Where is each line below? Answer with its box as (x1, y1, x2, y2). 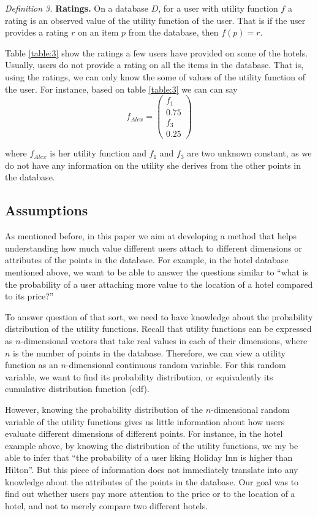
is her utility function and (50, 147, 146, 160)
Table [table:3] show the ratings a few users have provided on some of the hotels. (5, 46, 308, 59)
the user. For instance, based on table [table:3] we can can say (5, 82, 238, 95)
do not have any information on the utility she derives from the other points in (5, 158, 301, 171)
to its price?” (5, 290, 54, 302)
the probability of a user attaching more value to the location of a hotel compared (5, 277, 313, 290)
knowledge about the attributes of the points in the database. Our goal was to (5, 475, 299, 488)
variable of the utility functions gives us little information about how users (5, 415, 285, 428)
